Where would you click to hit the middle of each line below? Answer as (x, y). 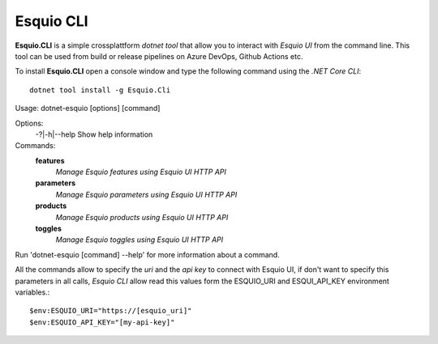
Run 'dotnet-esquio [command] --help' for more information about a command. (147, 254)
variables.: (32, 292)
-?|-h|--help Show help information (94, 134)
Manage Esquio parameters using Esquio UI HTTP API (146, 194)
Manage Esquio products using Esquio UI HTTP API (142, 217)
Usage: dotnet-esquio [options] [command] (88, 108)
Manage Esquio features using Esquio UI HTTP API (141, 172)
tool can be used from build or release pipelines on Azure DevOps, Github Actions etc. (159, 56)
